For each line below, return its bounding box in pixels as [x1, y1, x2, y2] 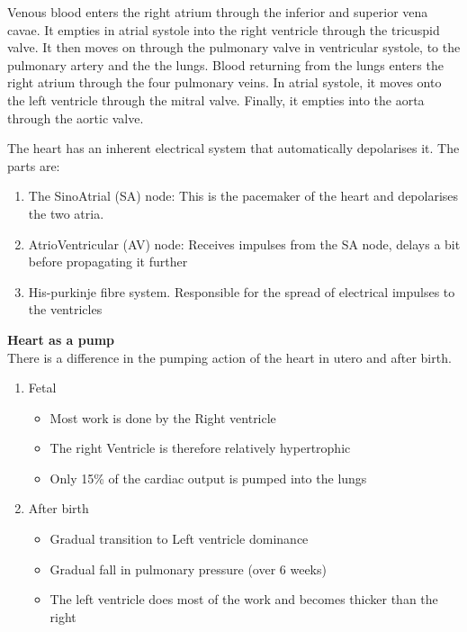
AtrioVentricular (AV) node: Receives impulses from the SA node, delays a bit [28, 234, 461, 253]
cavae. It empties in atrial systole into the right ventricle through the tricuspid [7, 20, 440, 39]
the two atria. [28, 203, 104, 222]
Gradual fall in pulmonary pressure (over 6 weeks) [49, 559, 327, 578]
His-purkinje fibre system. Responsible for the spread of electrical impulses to [28, 282, 455, 301]
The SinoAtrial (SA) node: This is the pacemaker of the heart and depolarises [28, 186, 459, 205]
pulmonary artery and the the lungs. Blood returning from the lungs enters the [7, 55, 444, 74]
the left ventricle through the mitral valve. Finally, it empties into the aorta [7, 90, 425, 109]
